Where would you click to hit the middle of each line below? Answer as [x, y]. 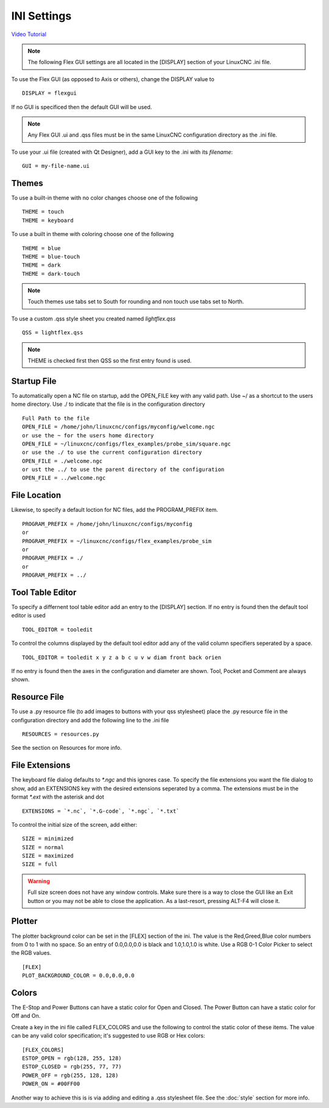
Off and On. [26, 1016]
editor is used [28, 616]
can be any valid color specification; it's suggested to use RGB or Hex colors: [108, 1036]
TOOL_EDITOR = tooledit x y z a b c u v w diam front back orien [122, 657]
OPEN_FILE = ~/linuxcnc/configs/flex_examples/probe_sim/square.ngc [126, 444]
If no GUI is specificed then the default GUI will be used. [82, 107]
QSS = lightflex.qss [53, 333]
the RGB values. [31, 953]
